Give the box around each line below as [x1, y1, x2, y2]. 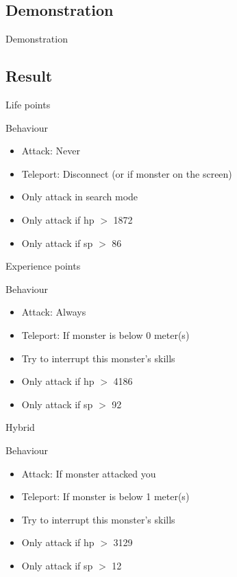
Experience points [5, 259, 81, 273]
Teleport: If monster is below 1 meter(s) [21, 489, 190, 504]
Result [5, 65, 53, 86]
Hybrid [5, 420, 35, 434]
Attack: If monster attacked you [21, 466, 156, 480]
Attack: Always [21, 305, 86, 319]
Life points [5, 97, 51, 111]
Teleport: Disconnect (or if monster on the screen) [21, 166, 232, 180]
